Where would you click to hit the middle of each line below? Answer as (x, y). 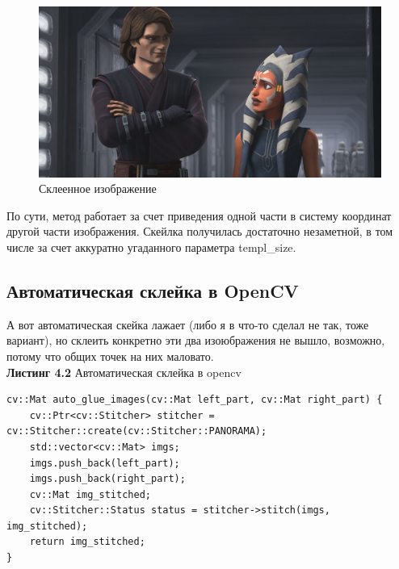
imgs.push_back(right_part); (107, 479)
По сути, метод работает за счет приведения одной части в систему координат (199, 215)
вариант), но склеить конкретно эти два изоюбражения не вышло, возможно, (196, 340)
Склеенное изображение (98, 188)
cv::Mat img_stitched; (90, 494)
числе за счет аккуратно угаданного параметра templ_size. (151, 247)
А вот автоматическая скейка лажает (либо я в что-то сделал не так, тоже (188, 324)
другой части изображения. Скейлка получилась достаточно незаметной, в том (200, 231)
